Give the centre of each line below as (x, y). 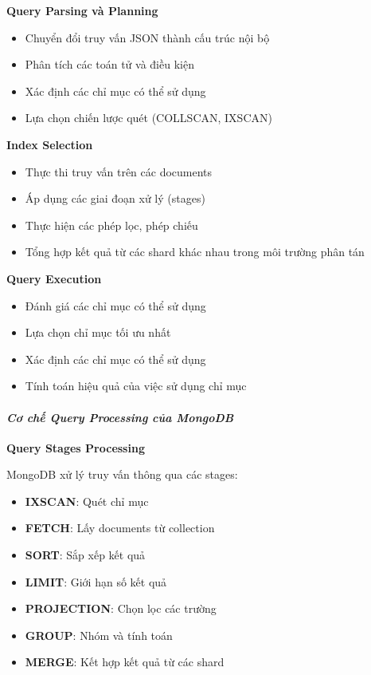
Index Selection (50, 144)
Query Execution (54, 278)
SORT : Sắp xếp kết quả (85, 555)
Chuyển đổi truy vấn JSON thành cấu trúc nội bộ (147, 37)
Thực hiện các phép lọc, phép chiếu (111, 225)
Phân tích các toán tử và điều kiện (109, 64)
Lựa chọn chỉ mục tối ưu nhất (98, 332)
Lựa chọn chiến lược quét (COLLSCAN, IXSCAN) (148, 118)
